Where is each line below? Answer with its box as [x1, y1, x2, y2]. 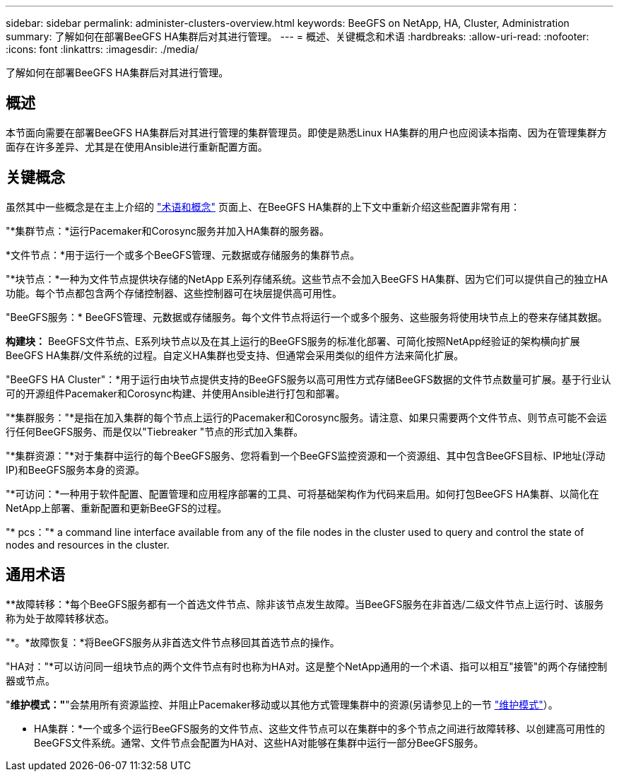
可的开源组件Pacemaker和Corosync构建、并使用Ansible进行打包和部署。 [6, 387, 346, 399]
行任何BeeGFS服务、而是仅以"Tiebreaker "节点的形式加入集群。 [6, 425, 304, 438]
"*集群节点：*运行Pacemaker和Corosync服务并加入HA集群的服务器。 [6, 224, 330, 237]
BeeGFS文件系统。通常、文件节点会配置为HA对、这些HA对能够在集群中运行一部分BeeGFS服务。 [34, 736, 484, 749]
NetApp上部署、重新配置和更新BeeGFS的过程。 [6, 501, 228, 514]
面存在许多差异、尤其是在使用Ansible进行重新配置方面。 [6, 140, 268, 153]
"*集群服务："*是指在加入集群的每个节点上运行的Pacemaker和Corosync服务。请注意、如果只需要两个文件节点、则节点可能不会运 [6, 411, 607, 423]
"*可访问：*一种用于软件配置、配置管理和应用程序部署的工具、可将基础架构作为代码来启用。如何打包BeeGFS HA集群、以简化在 [6, 487, 599, 500]
